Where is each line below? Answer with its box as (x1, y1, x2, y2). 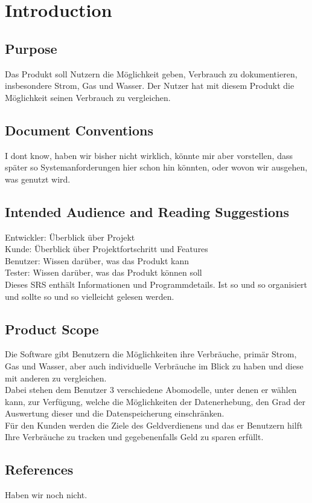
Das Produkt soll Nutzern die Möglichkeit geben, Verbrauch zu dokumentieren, (5, 67, 298, 80)
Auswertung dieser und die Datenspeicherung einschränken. (5, 407, 224, 420)
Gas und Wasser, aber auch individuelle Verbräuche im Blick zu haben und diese (5, 359, 304, 372)
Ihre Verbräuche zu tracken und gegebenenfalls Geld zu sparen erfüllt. (5, 430, 264, 443)
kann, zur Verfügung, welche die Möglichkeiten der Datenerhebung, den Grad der (5, 395, 305, 407)
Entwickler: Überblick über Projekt (5, 230, 135, 243)
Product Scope (5, 319, 99, 338)
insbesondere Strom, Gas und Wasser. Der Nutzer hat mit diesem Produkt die (5, 79, 294, 92)
